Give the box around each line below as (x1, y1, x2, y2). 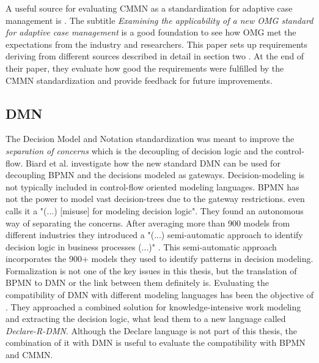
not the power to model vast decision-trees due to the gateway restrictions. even (5, 192, 305, 205)
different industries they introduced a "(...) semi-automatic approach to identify (5, 228, 303, 241)
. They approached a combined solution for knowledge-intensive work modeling (5, 300, 301, 313)
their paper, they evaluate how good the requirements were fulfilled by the (5, 61, 284, 74)
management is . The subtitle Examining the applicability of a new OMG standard (5, 13, 313, 26)
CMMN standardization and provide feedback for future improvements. (5, 73, 273, 86)
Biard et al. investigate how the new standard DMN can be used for (26, 156, 280, 169)
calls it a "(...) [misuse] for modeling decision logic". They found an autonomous (5, 204, 304, 217)
